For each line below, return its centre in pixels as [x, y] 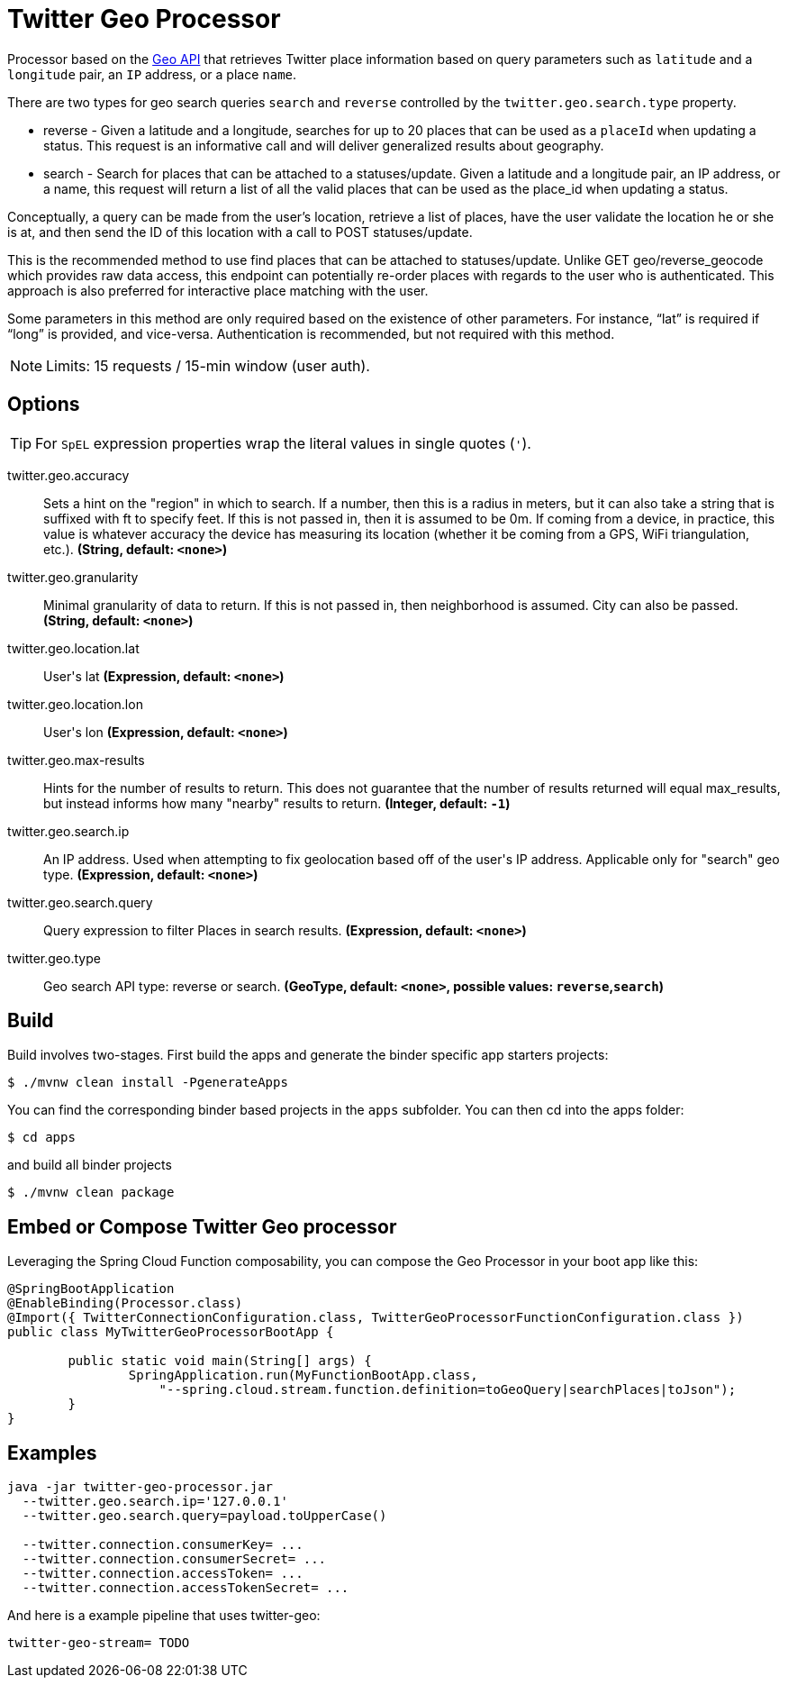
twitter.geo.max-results [76, 760]
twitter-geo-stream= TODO [99, 1643]
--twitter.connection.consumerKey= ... [163, 1545]
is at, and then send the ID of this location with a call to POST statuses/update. [240, 232]
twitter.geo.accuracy [68, 475]
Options [44, 405]
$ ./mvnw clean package [91, 1193]
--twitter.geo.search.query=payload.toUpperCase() [204, 1516]
